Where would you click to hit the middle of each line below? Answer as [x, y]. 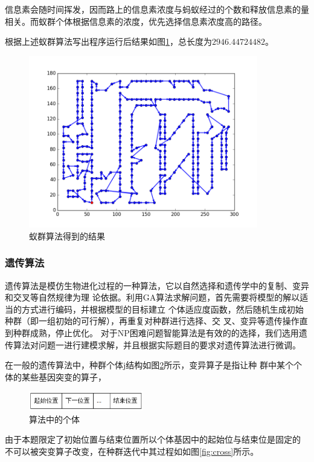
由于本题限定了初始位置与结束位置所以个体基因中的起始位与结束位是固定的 [153, 439]
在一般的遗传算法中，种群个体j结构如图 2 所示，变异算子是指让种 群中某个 [149, 365]
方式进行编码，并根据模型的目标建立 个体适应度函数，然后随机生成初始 [162, 309]
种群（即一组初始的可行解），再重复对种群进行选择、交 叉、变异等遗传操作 [152, 321]
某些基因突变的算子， [64, 376]
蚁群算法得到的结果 [67, 236]
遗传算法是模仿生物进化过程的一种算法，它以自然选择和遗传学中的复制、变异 [157, 285]
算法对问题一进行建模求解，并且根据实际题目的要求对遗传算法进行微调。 [157, 344]
